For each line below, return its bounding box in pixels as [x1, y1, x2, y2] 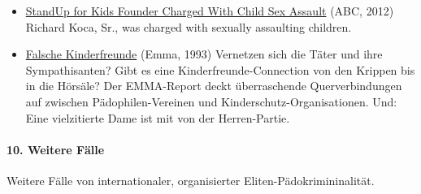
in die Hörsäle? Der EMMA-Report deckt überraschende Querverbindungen [25, 77, 402, 94]
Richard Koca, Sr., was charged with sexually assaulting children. [25, 18, 352, 35]
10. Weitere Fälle [7, 140, 105, 157]
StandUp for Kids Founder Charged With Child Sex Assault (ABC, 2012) [25, 2, 394, 19]
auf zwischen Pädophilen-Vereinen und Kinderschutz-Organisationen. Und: [25, 93, 397, 110]
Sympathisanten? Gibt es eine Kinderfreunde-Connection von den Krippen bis [25, 61, 415, 78]
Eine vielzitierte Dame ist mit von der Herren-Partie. [25, 109, 290, 126]
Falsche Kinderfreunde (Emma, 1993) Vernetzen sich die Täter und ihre [25, 45, 383, 63]
